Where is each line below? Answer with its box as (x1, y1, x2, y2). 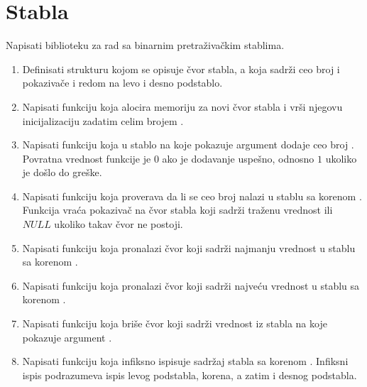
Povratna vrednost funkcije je (22, 151, 151, 165)
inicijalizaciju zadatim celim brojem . (22, 113, 184, 128)
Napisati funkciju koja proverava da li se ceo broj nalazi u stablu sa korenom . (22, 188, 362, 203)
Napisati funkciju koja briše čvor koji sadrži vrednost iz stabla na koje (22, 316, 327, 331)
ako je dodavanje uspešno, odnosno (162, 151, 314, 165)
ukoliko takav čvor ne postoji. (54, 217, 183, 231)
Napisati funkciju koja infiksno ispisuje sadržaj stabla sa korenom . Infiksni (22, 354, 349, 369)
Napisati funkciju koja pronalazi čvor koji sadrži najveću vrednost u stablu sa (22, 278, 360, 293)
